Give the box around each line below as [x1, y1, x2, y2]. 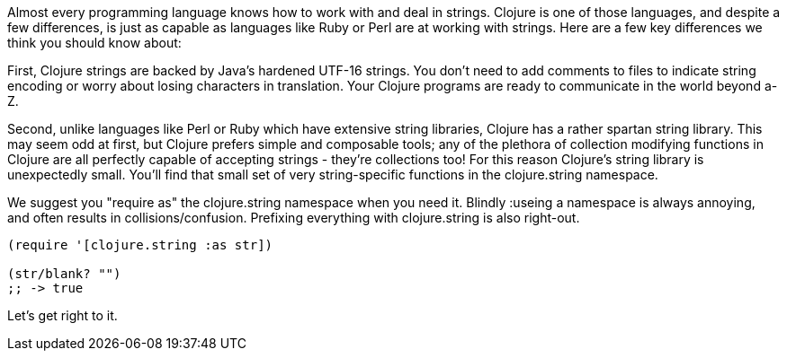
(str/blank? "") [7, 266, 121, 281]
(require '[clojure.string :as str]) [7, 238, 273, 252]
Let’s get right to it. [7, 308, 118, 323]
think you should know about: [7, 35, 182, 50]
